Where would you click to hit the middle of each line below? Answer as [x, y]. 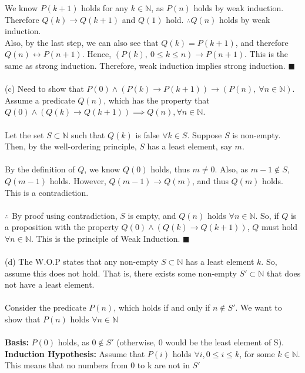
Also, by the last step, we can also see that [82, 42]
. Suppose [205, 134]
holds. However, [78, 180]
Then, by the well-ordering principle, [71, 146]
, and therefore [262, 42]
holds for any [105, 8]
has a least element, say [190, 146]
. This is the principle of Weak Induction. [105, 238]
